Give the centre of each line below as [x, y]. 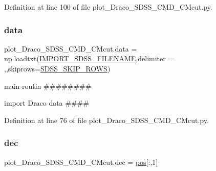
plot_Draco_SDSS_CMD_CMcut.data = [71, 48]
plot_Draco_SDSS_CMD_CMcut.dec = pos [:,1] [81, 162]
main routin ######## [48, 86]
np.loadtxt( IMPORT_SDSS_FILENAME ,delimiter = [89, 58]
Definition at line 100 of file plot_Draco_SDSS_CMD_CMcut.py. [108, 7]
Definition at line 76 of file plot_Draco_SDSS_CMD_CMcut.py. [106, 120]
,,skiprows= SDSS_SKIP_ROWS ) [57, 68]
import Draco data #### [47, 103]
